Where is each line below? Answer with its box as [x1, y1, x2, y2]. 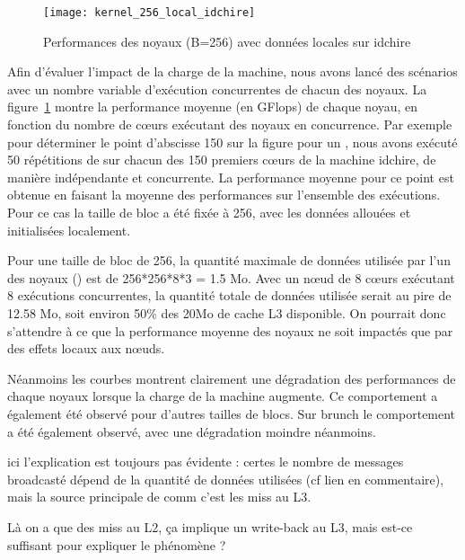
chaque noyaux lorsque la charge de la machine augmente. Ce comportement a [7, 387, 438, 405]
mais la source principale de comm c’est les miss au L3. [7, 487, 311, 506]
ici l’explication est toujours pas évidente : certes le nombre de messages [7, 452, 404, 471]
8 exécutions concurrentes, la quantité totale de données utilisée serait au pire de [7, 286, 452, 305]
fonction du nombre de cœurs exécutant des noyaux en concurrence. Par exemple [7, 115, 452, 134]
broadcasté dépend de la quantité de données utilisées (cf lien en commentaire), [7, 469, 444, 488]
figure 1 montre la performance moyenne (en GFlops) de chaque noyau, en [7, 97, 418, 116]
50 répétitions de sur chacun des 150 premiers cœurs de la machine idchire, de [7, 150, 436, 169]
